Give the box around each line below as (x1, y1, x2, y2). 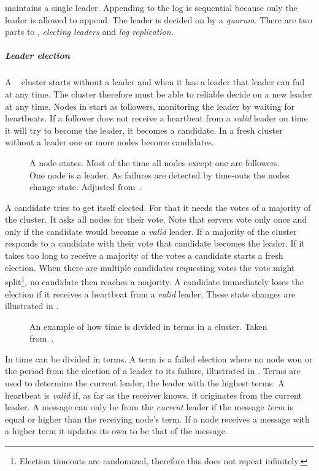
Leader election (5, 49, 70, 62)
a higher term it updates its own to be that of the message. (5, 424, 228, 437)
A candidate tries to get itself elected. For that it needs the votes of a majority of (5, 201, 311, 213)
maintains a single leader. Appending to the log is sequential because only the (5, 1, 298, 13)
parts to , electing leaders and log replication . (5, 25, 174, 38)
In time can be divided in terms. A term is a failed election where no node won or (5, 352, 313, 365)
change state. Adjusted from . (29, 180, 142, 193)
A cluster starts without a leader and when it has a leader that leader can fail (5, 75, 305, 88)
